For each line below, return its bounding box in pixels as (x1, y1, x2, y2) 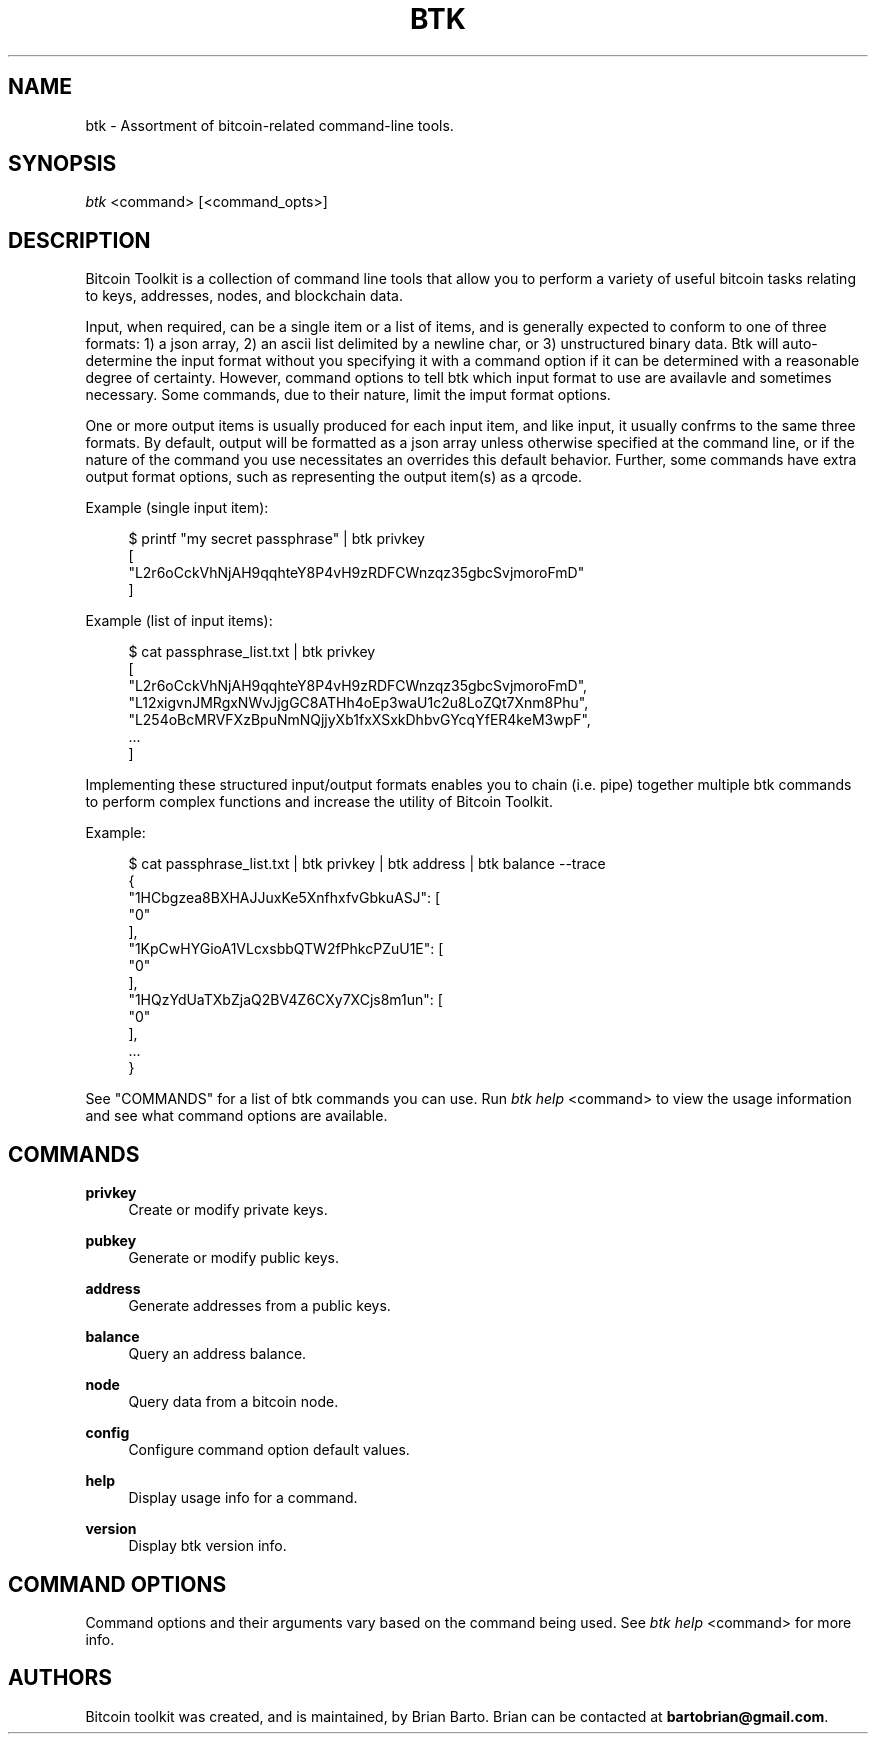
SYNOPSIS (8, 151, 117, 177)
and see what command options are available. (85, 1107, 388, 1125)
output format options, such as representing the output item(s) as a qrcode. (85, 468, 583, 486)
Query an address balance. (128, 1345, 307, 1363)
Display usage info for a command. (128, 1489, 358, 1507)
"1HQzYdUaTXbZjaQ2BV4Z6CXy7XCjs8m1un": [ (128, 991, 443, 1009)
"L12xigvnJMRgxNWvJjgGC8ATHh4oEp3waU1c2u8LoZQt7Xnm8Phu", (128, 694, 589, 712)
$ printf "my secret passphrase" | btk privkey (128, 530, 425, 548)
